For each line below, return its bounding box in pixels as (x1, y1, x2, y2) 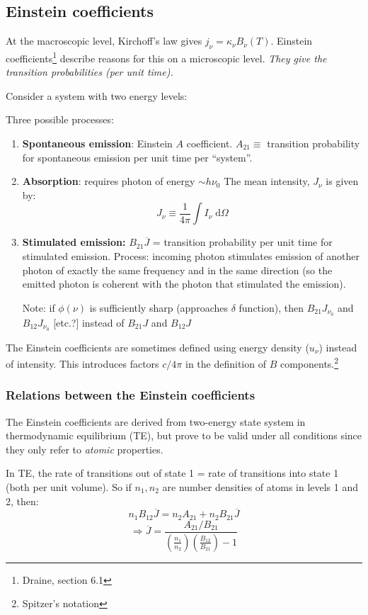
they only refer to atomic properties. (6, 441, 163, 456)
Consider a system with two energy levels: (6, 88, 188, 103)
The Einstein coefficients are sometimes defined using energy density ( (6, 339, 309, 354)
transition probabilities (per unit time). (6, 64, 173, 79)
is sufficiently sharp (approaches (89, 300, 228, 315)
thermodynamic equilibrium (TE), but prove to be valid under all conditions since (6, 428, 362, 443)
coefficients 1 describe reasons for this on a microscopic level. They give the (6, 49, 327, 65)
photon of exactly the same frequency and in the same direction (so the (22, 262, 333, 277)
